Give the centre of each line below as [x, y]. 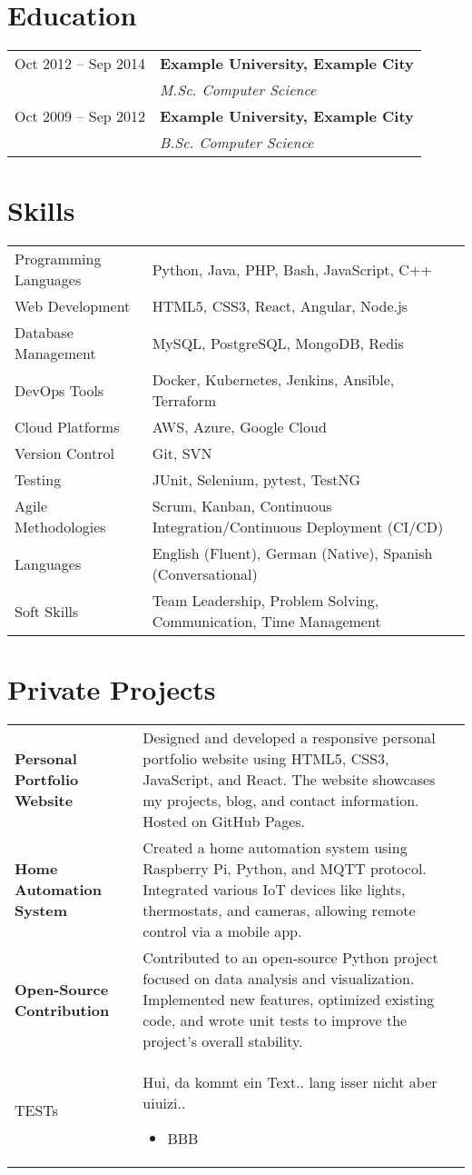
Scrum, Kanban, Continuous [242, 506]
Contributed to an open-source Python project [290, 958]
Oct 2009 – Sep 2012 [80, 116]
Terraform [184, 401]
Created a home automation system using [275, 848]
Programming [58, 259]
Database [44, 333]
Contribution [62, 1010]
